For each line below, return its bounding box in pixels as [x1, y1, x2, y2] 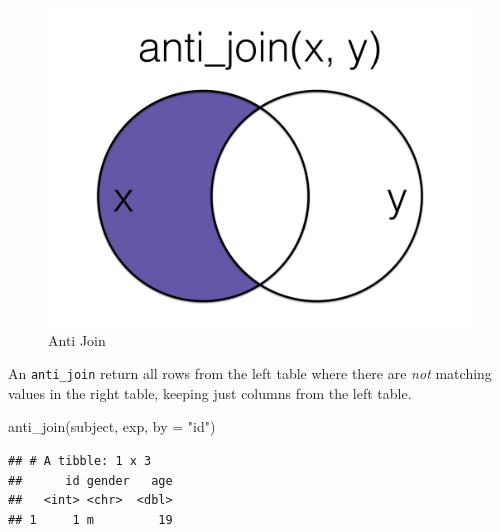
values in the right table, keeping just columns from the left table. [8, 382, 412, 403]
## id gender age [8, 473, 173, 488]
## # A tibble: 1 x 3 [8, 454, 152, 469]
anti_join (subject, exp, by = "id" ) [8, 416, 216, 437]
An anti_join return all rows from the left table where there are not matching [8, 363, 492, 384]
